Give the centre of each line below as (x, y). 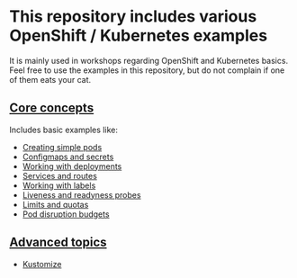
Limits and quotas (55, 204)
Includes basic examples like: (64, 130)
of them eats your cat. (50, 79)
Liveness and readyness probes (81, 194)
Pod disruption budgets (66, 214)
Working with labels (59, 185)
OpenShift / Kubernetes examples (139, 36)
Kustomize (42, 264)
